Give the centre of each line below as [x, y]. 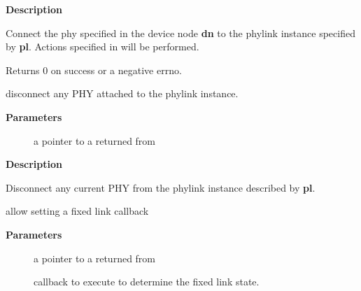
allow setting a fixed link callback [77, 211]
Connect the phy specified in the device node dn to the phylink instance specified [180, 33]
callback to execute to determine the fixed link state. [147, 282]
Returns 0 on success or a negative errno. [94, 70]
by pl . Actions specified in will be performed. [102, 47]
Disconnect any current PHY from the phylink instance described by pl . [161, 187]
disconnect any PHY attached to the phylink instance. [122, 93]
